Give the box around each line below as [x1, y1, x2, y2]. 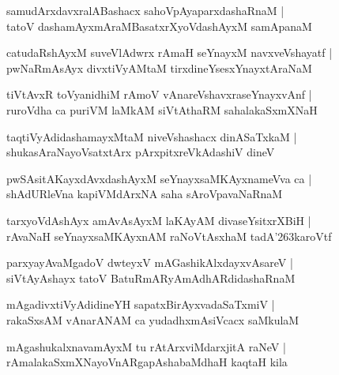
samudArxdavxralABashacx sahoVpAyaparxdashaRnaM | [6, 2, 284, 18]
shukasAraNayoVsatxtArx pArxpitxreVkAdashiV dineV [6, 144, 275, 160]
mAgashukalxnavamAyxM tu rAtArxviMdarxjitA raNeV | [6, 338, 286, 354]
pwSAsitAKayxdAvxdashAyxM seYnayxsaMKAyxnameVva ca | [6, 170, 312, 186]
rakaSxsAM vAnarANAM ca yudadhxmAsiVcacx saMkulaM [6, 311, 299, 328]
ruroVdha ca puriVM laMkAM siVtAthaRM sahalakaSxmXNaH [6, 101, 318, 118]
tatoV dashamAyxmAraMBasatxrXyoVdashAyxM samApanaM [6, 17, 312, 34]
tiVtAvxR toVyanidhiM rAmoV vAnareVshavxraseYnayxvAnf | [6, 86, 312, 103]
